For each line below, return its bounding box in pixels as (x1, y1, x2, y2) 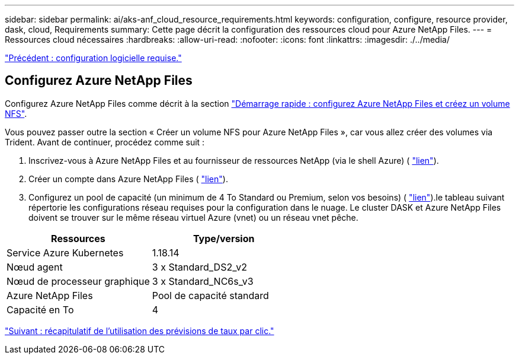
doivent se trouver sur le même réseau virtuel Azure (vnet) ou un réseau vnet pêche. (28, 212, 358, 223)
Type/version (193, 232, 255, 244)
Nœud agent (7, 260, 63, 273)
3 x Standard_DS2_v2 (152, 260, 247, 273)
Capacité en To (7, 303, 74, 316)
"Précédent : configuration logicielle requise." (5, 53, 182, 63)
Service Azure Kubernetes (7, 246, 124, 259)
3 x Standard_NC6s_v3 (152, 275, 254, 287)
